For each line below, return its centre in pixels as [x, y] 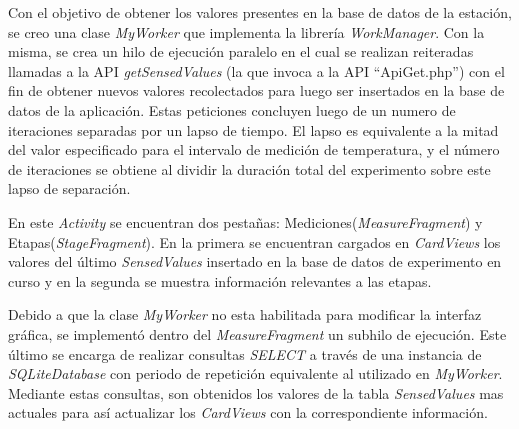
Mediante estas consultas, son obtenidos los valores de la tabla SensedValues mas [256, 392]
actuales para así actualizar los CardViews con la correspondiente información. [248, 412]
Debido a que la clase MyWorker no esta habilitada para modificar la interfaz [245, 314]
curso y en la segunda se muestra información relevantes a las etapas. [220, 280]
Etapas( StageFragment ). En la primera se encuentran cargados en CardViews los [254, 241]
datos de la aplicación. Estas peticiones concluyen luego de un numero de [232, 109]
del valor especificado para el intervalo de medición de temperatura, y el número [254, 149]
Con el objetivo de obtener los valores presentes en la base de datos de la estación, [260, 12]
